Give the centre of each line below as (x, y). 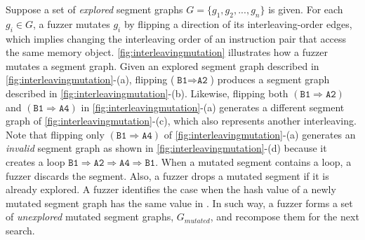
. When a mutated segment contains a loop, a (253, 161)
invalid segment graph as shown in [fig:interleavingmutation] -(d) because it (166, 148)
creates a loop (35, 161)
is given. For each (306, 9)
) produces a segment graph (270, 79)
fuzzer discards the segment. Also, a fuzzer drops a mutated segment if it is (167, 175)
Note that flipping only (55, 134)
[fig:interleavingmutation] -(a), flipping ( (90, 79)
